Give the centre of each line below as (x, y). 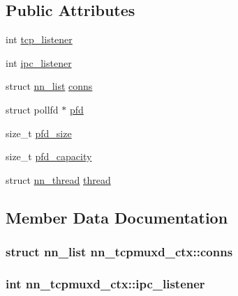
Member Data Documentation (117, 217)
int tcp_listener (39, 39)
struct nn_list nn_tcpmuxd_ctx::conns (119, 252)
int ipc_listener (39, 62)
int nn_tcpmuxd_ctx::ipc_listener (105, 283)
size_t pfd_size (39, 133)
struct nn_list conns (49, 86)
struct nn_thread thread (58, 179)
